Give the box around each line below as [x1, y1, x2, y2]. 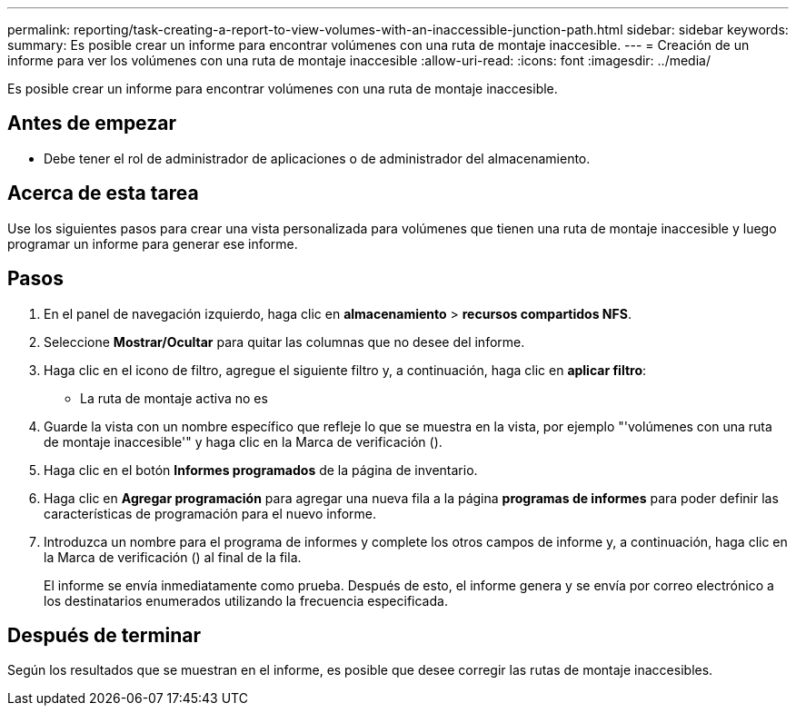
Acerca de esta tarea [7, 182, 199, 205]
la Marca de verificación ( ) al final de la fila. [44, 549, 302, 565]
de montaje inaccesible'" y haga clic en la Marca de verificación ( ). [44, 433, 443, 450]
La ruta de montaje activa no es [80, 390, 268, 406]
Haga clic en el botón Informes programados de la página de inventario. [44, 461, 478, 478]
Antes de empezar [7, 112, 176, 135]
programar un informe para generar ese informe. [7, 235, 298, 252]
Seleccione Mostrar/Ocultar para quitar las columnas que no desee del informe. [44, 333, 525, 350]
